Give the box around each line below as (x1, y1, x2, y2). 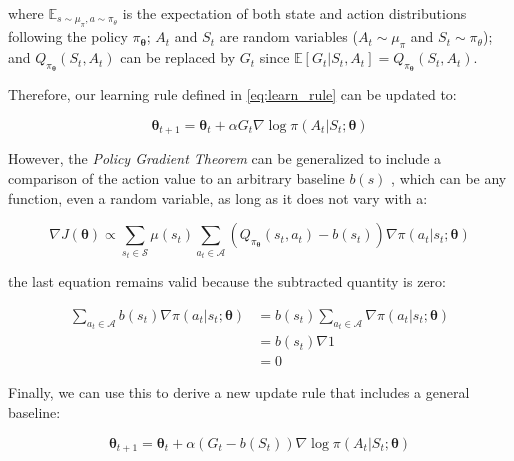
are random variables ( (219, 26, 358, 47)
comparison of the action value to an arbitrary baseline (8, 168, 345, 189)
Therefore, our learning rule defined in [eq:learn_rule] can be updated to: (8, 84, 457, 105)
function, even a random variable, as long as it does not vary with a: (8, 187, 428, 208)
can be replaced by (120, 47, 236, 68)
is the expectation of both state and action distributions (122, 3, 467, 23)
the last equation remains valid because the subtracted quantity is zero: (8, 271, 446, 292)
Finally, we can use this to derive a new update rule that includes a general (8, 382, 470, 403)
